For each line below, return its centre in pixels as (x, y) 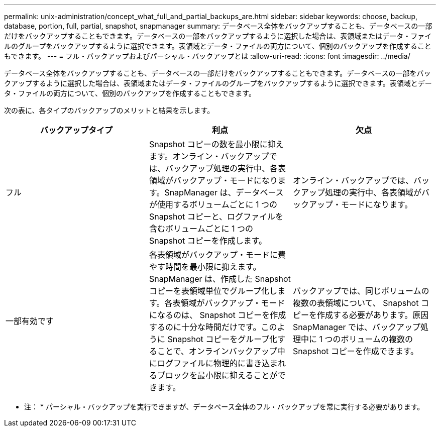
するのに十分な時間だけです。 (205, 327)
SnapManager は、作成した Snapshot (220, 279)
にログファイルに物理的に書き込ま (213, 363)
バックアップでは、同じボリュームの (361, 291)
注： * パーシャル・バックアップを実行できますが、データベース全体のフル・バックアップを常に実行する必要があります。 (224, 407)
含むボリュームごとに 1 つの (201, 229)
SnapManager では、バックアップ (357, 327)
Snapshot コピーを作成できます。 (356, 351)
